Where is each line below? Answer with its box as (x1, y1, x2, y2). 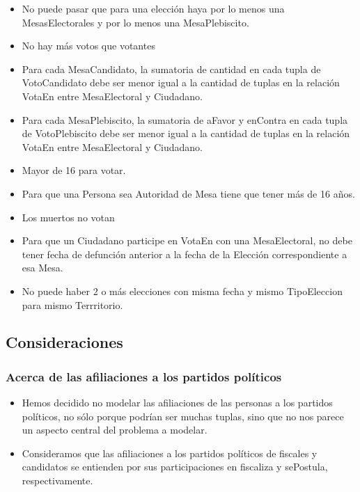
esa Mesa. (22, 260, 63, 275)
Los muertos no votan (22, 209, 115, 224)
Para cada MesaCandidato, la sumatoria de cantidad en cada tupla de (22, 61, 321, 76)
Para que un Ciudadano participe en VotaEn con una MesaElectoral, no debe (22, 233, 352, 248)
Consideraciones (6, 331, 123, 353)
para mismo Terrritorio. (22, 297, 123, 312)
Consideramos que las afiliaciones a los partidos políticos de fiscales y (22, 445, 318, 460)
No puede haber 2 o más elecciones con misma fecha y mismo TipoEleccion (22, 283, 343, 298)
